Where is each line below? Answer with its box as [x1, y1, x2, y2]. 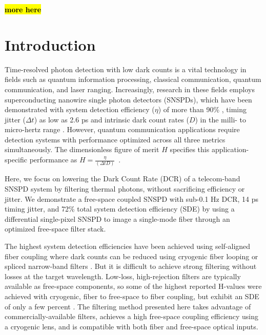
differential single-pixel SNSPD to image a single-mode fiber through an [5, 213, 230, 224]
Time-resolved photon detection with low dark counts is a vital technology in [5, 64, 247, 74]
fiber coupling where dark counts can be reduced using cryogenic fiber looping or [5, 250, 258, 261]
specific [5, 154, 28, 165]
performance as [29, 154, 77, 165]
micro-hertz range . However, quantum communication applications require [5, 124, 240, 135]
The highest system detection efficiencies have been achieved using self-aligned [5, 240, 251, 251]
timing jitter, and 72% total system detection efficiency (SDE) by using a [5, 203, 235, 214]
